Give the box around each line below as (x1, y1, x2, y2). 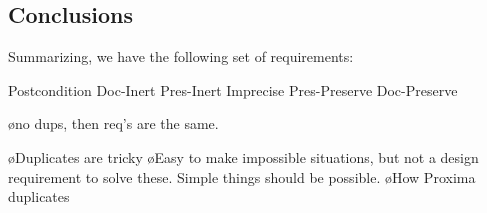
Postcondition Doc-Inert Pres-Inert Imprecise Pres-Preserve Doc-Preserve (8, 79, 458, 100)
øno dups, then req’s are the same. (8, 113, 219, 134)
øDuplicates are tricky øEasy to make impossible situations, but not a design (8, 146, 479, 167)
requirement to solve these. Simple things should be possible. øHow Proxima (8, 166, 476, 187)
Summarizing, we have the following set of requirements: (8, 46, 354, 67)
